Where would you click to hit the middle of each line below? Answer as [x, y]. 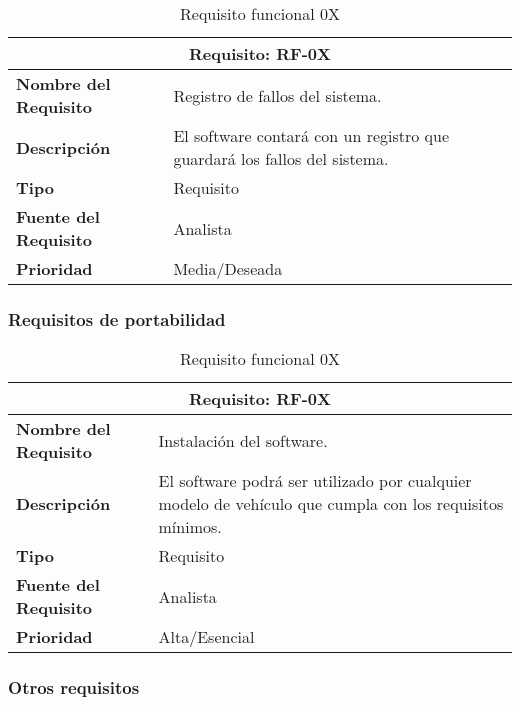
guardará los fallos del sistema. [281, 158]
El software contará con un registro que [311, 135]
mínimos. [190, 527]
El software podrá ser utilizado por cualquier [315, 481]
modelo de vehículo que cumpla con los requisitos [331, 504]
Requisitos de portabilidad [117, 318]
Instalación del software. [243, 440]
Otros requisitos [74, 687]
